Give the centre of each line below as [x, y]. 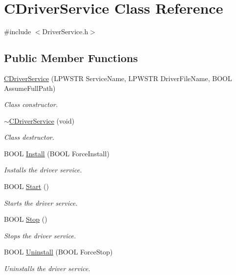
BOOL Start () [26, 186]
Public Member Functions [71, 58]
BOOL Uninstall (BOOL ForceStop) [58, 252]
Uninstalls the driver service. [47, 268]
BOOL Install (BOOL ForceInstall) [57, 153]
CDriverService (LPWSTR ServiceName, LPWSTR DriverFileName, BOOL [118, 78]
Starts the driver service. [41, 202]
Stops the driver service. [40, 235]
